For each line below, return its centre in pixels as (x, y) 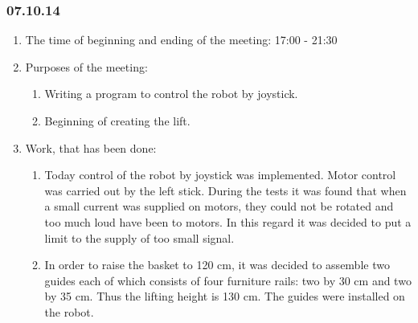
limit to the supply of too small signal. (139, 237)
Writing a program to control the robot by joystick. (171, 94)
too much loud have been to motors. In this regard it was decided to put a (228, 221)
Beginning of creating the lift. (117, 121)
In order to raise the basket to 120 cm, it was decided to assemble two (217, 265)
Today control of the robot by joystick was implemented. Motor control (220, 175)
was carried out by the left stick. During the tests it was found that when (225, 190)
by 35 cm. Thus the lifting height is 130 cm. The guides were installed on (225, 296)
